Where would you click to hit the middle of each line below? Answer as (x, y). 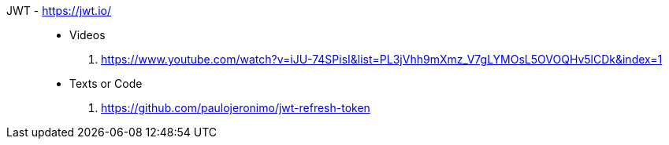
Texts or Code (106, 83)
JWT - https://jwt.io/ (59, 11)
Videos (87, 35)
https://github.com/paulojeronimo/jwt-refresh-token (236, 108)
